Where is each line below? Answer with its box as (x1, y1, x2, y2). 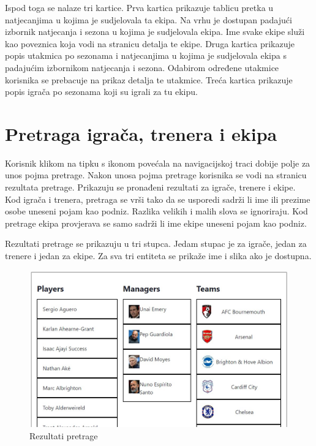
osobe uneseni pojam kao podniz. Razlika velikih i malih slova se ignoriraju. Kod (5, 205, 308, 217)
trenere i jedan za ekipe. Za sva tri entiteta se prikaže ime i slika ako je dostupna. (5, 249, 312, 262)
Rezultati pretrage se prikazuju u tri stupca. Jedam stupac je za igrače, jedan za (5, 237, 307, 250)
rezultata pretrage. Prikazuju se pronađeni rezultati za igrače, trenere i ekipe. (5, 181, 296, 194)
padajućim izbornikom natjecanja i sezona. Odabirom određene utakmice (5, 61, 279, 74)
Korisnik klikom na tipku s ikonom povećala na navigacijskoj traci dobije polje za (5, 156, 310, 169)
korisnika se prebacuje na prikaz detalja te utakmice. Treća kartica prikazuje (5, 73, 293, 86)
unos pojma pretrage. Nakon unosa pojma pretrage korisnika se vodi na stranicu (5, 168, 307, 181)
